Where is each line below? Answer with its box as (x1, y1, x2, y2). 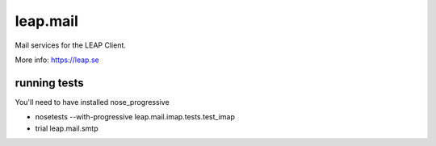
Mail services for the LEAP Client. (15, 40, 127, 50)
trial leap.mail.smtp (35, 123, 99, 133)
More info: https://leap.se (15, 55, 100, 65)
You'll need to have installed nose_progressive (15, 97, 170, 106)
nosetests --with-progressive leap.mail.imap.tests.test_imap (35, 112, 236, 122)
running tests (15, 76, 84, 90)
